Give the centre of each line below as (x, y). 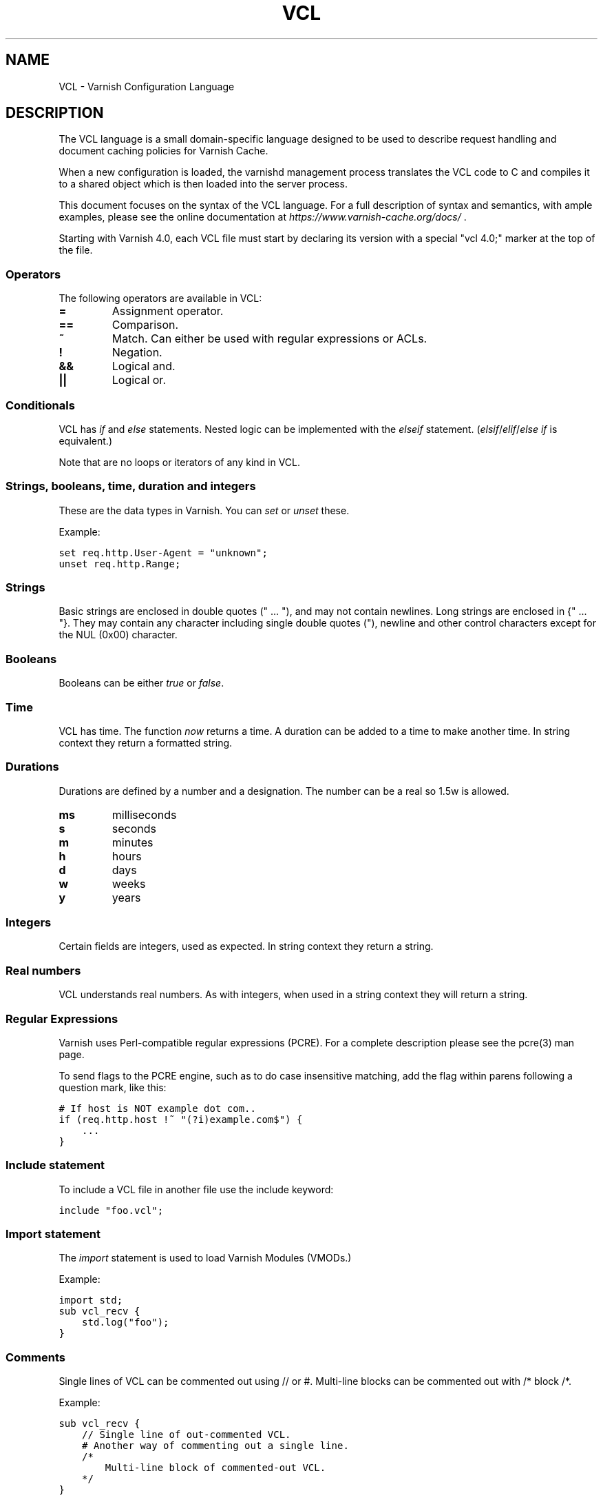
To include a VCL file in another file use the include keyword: (196, 1189)
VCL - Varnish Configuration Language (147, 86)
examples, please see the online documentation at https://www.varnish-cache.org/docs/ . (263, 217)
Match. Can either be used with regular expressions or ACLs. (269, 339)
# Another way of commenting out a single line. (215, 1446)
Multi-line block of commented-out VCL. (215, 1468)
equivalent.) (85, 440)
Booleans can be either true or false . (141, 683)
